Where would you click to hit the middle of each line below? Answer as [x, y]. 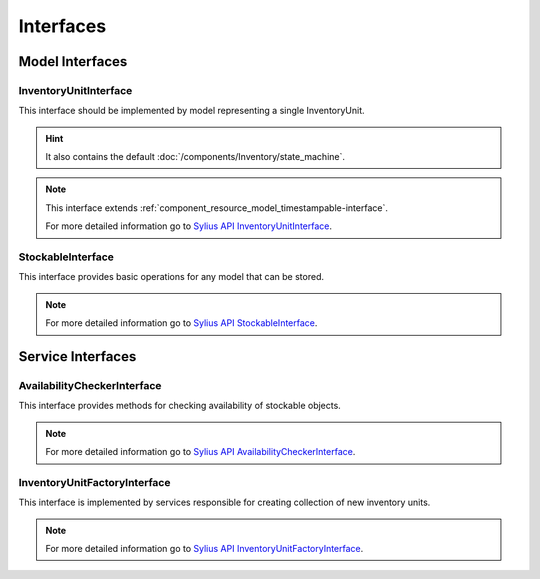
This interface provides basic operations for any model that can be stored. [171, 277]
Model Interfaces [73, 61]
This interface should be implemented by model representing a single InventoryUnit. [191, 111]
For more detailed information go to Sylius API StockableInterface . [181, 323]
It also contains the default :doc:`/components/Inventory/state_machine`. [195, 157]
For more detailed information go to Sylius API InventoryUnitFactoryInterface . [204, 549]
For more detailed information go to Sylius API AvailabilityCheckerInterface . [200, 452]
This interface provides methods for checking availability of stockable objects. [180, 406]
